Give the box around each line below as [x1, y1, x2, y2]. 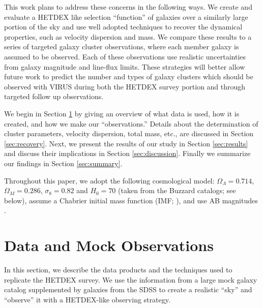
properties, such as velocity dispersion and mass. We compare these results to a [4, 31, 252, 42]
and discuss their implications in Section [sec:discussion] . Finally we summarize [4, 148, 251, 159]
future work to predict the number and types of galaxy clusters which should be [4, 71, 253, 82]
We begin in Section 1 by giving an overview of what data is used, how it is [4, 108, 240, 118]
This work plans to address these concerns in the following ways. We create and [4, 2, 252, 12]
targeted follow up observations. [4, 91, 104, 102]
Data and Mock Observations [4, 235, 214, 256]
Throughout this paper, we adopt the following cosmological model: [4, 175, 215, 186]
